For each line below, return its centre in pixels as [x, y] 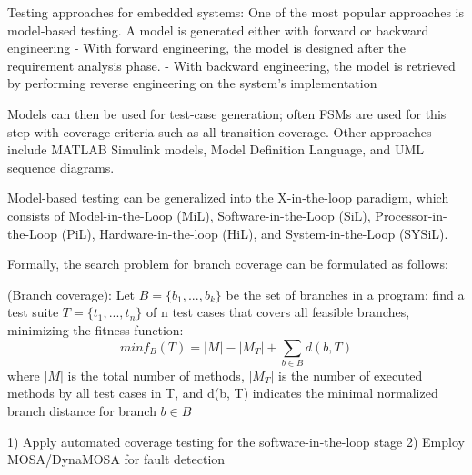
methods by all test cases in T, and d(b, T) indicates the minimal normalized [223, 393]
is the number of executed [350, 375]
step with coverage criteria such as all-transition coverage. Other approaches [220, 131]
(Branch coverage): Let [71, 294]
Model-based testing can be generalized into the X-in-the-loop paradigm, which [228, 198]
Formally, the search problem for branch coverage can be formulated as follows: [228, 264]
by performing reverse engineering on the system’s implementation [192, 83]
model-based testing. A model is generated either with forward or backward [218, 30]
